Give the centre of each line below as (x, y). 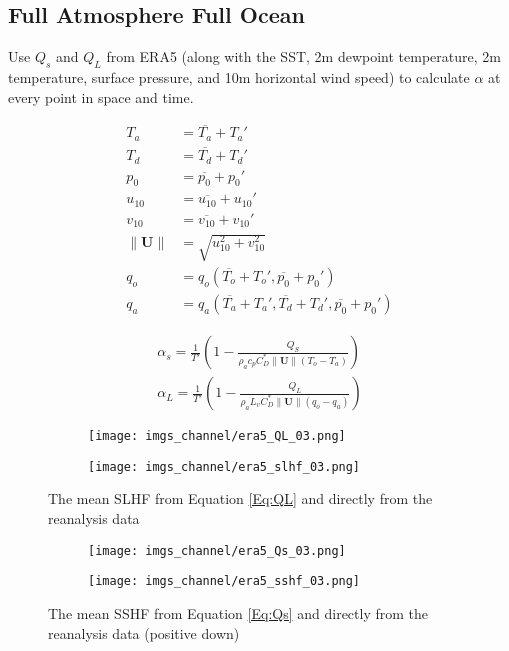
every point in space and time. (101, 96)
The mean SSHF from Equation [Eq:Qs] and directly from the (238, 612)
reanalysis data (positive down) (144, 632)
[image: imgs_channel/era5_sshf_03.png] (224, 581)
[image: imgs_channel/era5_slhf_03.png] (224, 466)
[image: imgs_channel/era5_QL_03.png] (217, 436)
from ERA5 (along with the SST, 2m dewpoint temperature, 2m (303, 56)
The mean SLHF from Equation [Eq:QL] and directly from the (240, 498)
